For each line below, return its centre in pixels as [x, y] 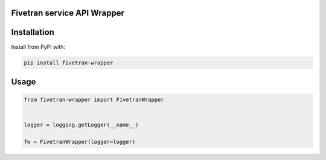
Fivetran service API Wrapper [68, 13]
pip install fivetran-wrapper [69, 63]
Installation [33, 32]
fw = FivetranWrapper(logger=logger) [80, 142]
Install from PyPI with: [38, 47]
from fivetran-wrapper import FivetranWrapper [94, 100]
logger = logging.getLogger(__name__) [81, 125]
